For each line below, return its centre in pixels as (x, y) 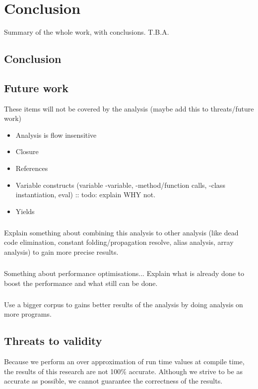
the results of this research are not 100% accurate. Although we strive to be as (123, 371)
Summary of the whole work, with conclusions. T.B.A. (87, 32)
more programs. (28, 314)
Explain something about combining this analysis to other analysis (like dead (121, 232)
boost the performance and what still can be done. (81, 283)
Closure (27, 151)
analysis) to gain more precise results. (61, 252)
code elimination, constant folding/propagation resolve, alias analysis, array (119, 242)
